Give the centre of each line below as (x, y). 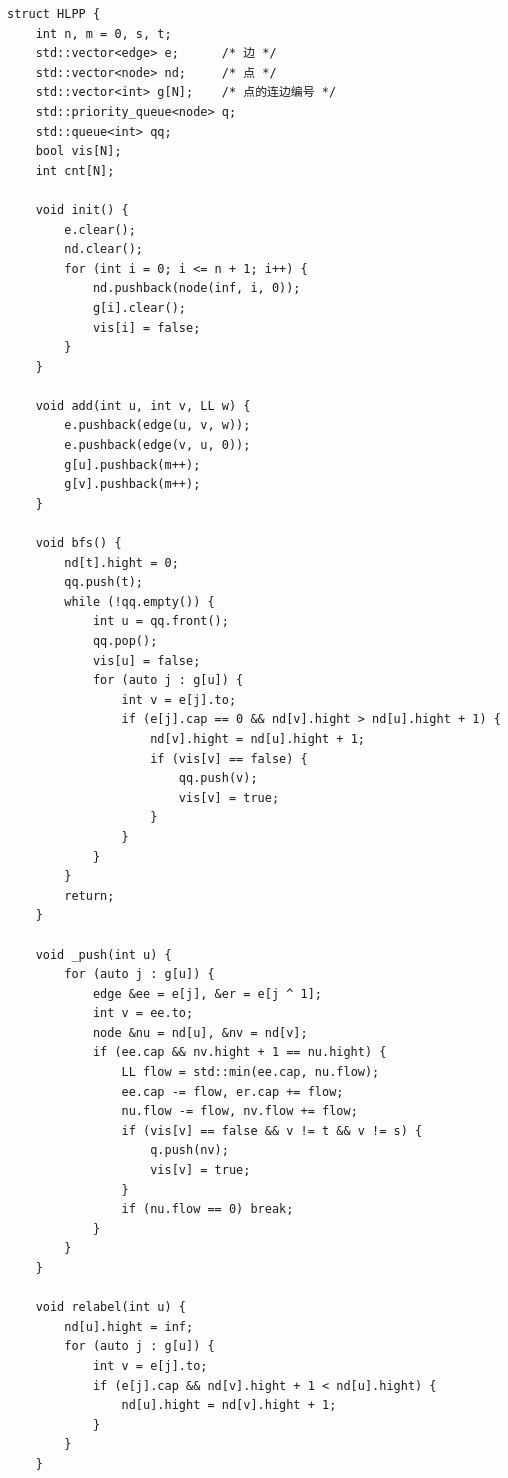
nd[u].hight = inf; (129, 1326)
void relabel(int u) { (110, 1307)
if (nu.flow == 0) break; (207, 1209)
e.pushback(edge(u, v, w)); (157, 425)
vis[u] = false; (146, 660)
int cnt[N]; (75, 170)
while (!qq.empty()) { (139, 601)
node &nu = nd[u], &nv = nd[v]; (200, 1032)
